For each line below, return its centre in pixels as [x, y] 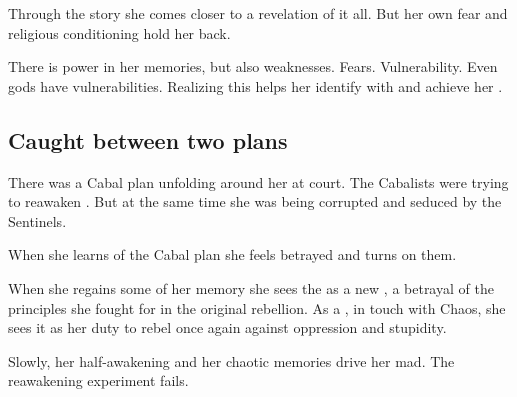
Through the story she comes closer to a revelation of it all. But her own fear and [258, 13]
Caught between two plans [148, 139]
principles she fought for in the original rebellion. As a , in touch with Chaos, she [257, 307]
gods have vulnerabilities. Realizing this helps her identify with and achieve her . [255, 85]
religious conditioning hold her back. [119, 32]
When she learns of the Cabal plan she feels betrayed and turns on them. [232, 254]
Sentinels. [37, 220]
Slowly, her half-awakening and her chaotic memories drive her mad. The [231, 360]
